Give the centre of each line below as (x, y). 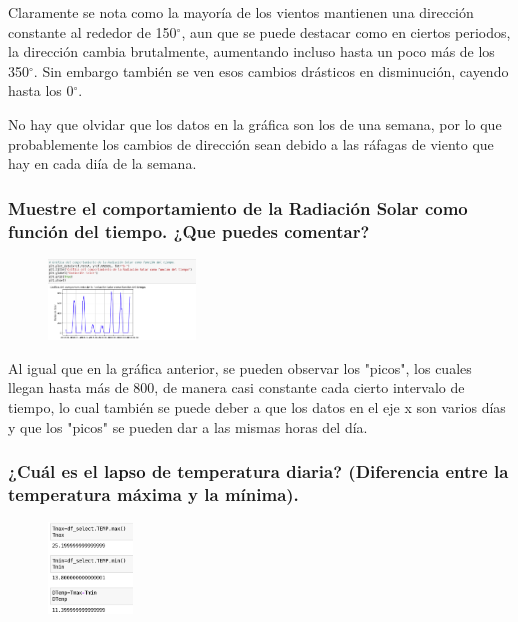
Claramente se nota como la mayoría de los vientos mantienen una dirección (241, 12)
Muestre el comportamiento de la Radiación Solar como (238, 207)
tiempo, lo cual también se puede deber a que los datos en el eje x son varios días (257, 406)
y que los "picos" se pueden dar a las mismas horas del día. (188, 426)
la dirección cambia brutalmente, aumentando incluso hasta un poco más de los (251, 51)
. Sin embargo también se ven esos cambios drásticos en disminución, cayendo (271, 70)
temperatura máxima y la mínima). (153, 493)
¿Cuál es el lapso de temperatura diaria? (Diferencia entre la (258, 471)
